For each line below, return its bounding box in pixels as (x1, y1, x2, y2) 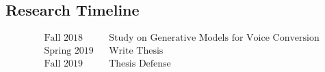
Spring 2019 (44, 46, 94, 56)
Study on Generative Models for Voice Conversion (109, 33, 320, 43)
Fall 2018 (44, 33, 83, 43)
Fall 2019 (44, 59, 83, 69)
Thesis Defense (109, 59, 171, 69)
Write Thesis (109, 46, 164, 56)
